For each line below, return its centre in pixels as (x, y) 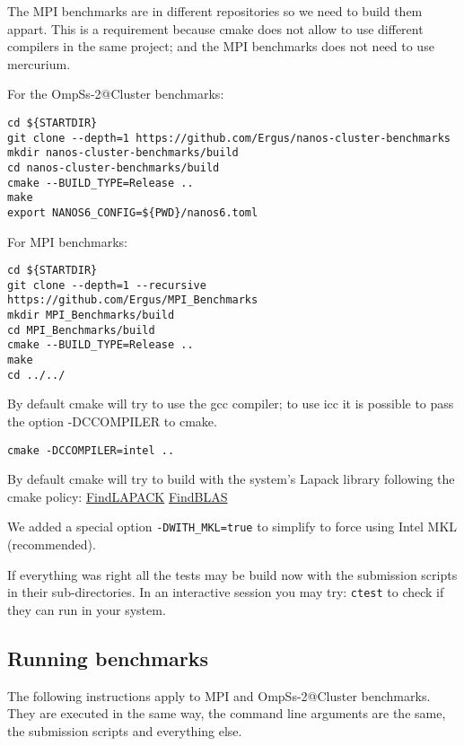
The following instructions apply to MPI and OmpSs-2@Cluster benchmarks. (219, 695)
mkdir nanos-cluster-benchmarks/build (123, 153)
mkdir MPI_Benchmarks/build (91, 316)
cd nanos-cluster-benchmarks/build (114, 167)
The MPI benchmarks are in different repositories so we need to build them (215, 11)
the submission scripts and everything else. (125, 730)
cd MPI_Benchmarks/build (81, 330)
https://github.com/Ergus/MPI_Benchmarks (133, 300)
